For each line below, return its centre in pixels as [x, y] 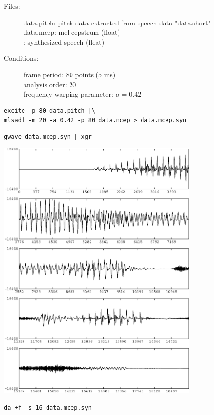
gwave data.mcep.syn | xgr [48, 136]
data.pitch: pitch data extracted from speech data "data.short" [117, 22]
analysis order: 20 [50, 84]
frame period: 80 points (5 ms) [70, 74]
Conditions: [21, 58]
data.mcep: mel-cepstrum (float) [72, 32]
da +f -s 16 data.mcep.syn [48, 407]
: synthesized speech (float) [64, 41]
